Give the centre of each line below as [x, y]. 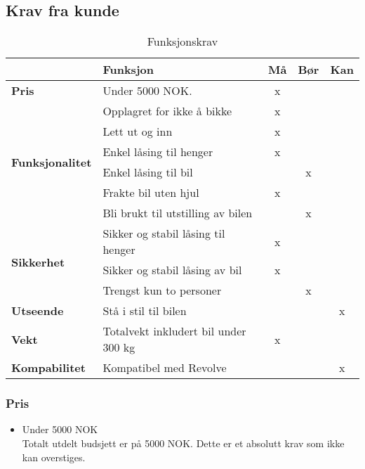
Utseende [38, 311]
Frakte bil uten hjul [151, 193]
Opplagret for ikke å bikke [167, 111]
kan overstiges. [54, 457]
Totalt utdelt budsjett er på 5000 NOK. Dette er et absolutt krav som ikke [183, 443]
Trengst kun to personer [162, 290]
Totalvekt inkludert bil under [174, 331]
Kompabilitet [48, 368]
